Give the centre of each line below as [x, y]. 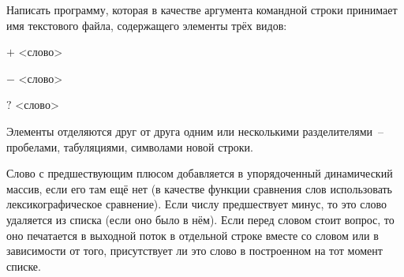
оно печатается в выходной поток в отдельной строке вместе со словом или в [193, 235]
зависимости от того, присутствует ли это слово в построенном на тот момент [195, 251]
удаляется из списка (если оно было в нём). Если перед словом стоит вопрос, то [200, 219]
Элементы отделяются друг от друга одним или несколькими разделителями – [195, 131]
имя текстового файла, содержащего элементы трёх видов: [147, 25]
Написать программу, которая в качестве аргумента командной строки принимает [202, 9]
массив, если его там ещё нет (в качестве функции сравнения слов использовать [200, 188]
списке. [24, 266]
